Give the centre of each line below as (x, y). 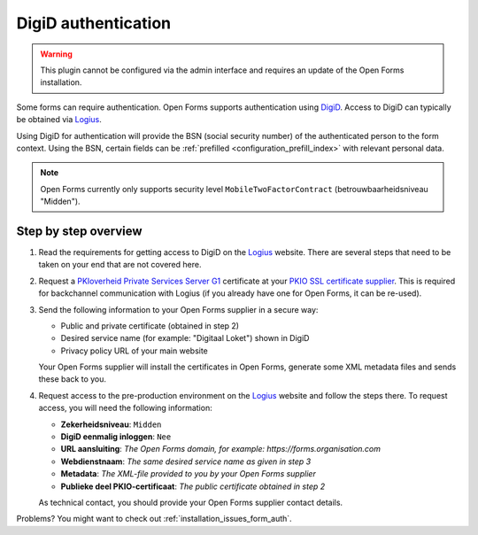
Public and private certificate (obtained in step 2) (150, 326)
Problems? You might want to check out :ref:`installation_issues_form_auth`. (154, 519)
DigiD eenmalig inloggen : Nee (116, 437)
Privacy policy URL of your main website (134, 351)
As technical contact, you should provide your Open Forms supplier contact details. (191, 502)
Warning (56, 54)
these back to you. (72, 379)
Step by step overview (79, 231)
